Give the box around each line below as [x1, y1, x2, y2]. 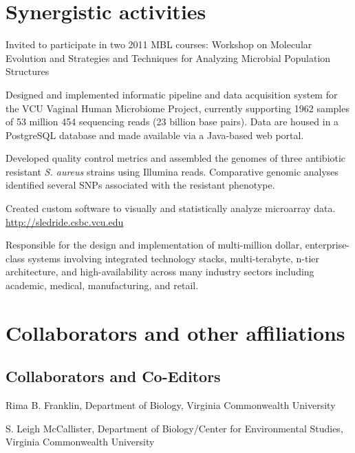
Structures [6, 64, 50, 78]
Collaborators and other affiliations [6, 318, 345, 346]
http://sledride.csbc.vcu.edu [6, 214, 124, 229]
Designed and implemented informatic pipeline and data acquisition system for [6, 87, 338, 101]
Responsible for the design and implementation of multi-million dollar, [6, 238, 303, 252]
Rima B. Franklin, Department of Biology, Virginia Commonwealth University [6, 398, 336, 412]
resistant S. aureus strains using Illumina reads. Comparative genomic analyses [6, 164, 339, 178]
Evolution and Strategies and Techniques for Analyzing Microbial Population [6, 50, 331, 65]
